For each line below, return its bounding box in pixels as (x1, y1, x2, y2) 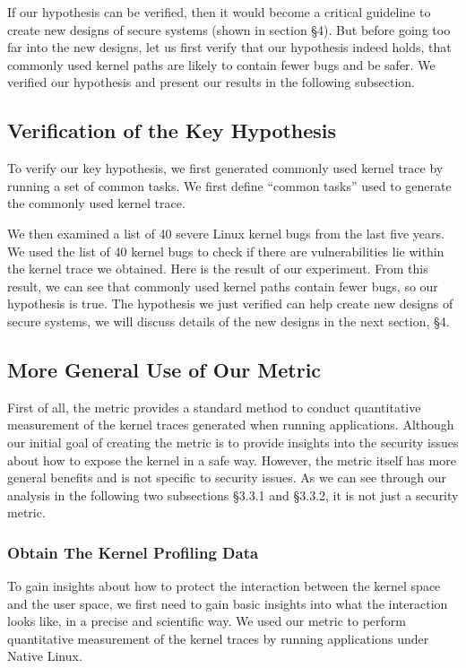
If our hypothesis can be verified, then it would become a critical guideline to (7, 3, 431, 21)
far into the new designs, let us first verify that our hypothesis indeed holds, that (7, 38, 452, 56)
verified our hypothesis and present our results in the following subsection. (7, 73, 415, 91)
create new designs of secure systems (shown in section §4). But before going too (7, 20, 451, 39)
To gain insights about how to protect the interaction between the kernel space (7, 577, 441, 595)
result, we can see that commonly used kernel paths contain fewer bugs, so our (7, 276, 438, 295)
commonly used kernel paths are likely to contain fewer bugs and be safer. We (7, 55, 436, 74)
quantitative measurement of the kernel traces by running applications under (7, 629, 429, 647)
